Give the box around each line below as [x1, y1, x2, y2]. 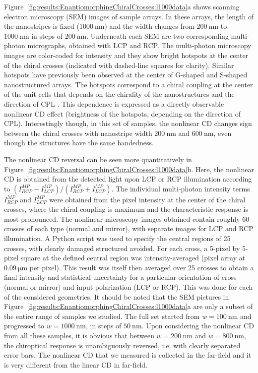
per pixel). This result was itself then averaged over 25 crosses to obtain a [29, 262, 254, 272]
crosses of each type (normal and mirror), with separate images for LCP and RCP [4, 223, 254, 234]
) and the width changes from [104, 21, 194, 31]
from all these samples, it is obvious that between [4, 330, 154, 340]
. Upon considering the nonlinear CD [141, 320, 254, 331]
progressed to [4, 320, 45, 331]
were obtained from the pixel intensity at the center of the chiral [49, 194, 246, 204]
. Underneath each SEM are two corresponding [86, 30, 229, 41]
